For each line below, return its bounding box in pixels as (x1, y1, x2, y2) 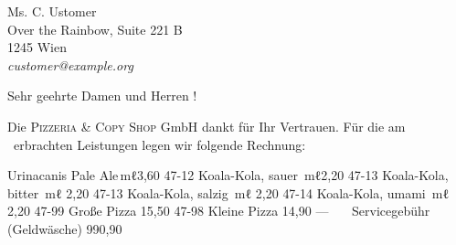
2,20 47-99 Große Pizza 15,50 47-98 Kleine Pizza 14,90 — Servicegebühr (7, 201, 430, 220)
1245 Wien (7, 37, 67, 57)
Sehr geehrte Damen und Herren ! (7, 86, 197, 105)
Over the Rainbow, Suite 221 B (7, 19, 183, 38)
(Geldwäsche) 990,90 (7, 218, 122, 238)
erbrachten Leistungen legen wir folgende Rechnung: (13, 134, 306, 154)
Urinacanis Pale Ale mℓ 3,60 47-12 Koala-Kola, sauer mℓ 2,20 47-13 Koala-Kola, (7, 165, 449, 185)
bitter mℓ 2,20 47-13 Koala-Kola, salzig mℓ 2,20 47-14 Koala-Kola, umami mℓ (7, 183, 450, 202)
